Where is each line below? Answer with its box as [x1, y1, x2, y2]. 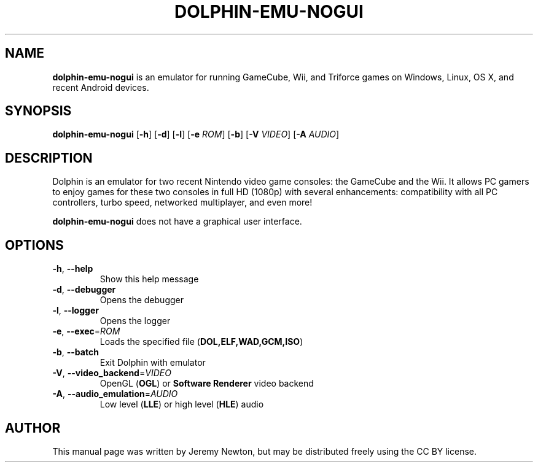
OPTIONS [5, 237, 64, 253]
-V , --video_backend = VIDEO [52, 368, 171, 379]
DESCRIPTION [5, 150, 93, 166]
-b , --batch [52, 347, 99, 358]
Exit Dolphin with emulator [99, 357, 206, 368]
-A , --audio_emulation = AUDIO [52, 388, 178, 399]
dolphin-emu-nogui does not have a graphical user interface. [52, 216, 302, 227]
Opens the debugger [99, 295, 184, 306]
